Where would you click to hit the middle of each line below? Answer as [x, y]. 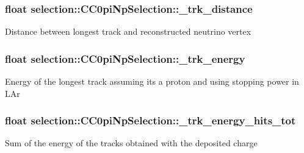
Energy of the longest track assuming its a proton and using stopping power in [152, 81]
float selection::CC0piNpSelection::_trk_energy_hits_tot [150, 120]
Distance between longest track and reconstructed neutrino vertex [128, 31]
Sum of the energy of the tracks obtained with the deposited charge [131, 143]
